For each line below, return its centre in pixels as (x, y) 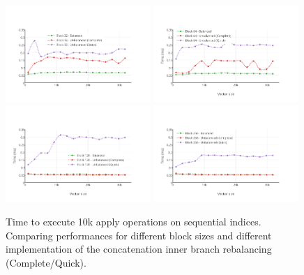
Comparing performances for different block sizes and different (139, 235)
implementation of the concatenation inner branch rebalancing (139, 249)
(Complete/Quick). (46, 262)
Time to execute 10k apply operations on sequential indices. (134, 222)
